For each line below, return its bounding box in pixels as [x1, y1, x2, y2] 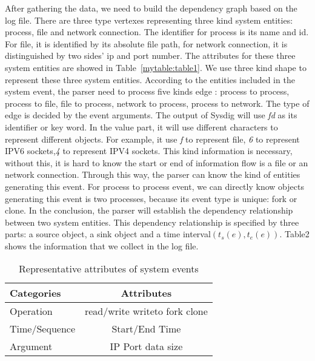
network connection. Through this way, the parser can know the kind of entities [5, 168, 300, 181]
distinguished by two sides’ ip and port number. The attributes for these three [5, 49, 296, 62]
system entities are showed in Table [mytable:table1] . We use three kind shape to [5, 61, 307, 73]
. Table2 [279, 228, 310, 240]
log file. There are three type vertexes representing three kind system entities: [5, 13, 293, 26]
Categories [10, 286, 61, 300]
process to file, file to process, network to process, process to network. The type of [5, 96, 310, 109]
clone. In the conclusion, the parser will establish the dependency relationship [5, 204, 293, 217]
